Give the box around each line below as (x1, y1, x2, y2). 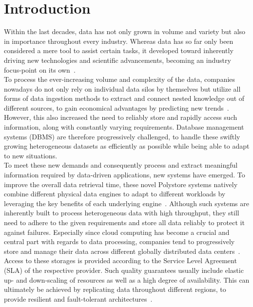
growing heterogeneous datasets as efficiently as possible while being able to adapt (4, 141, 250, 151)
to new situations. (4, 150, 58, 160)
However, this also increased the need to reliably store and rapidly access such (4, 112, 237, 122)
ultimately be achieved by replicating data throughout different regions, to (4, 284, 226, 294)
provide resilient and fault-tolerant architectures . (4, 293, 153, 304)
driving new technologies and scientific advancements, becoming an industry (4, 55, 231, 65)
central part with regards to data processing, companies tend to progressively (4, 236, 235, 247)
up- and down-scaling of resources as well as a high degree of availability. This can (4, 274, 250, 285)
